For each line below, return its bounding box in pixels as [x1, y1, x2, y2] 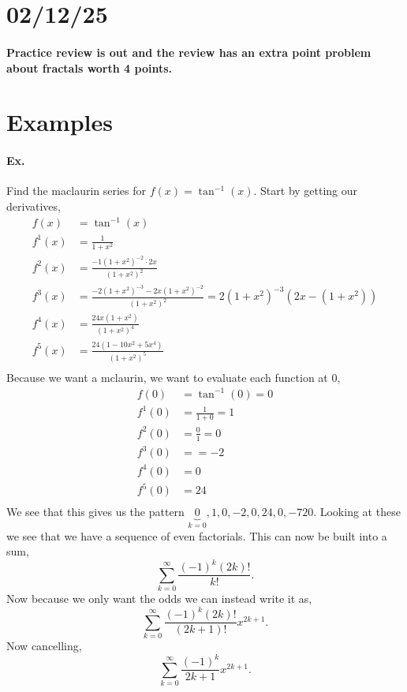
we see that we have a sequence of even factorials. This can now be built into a [6, 527, 387, 544]
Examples [6, 106, 113, 138]
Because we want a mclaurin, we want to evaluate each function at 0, [6, 368, 341, 385]
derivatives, [6, 197, 61, 214]
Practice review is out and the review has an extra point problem [6, 43, 372, 60]
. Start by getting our [253, 182, 358, 199]
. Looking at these [313, 503, 401, 520]
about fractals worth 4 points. [6, 59, 172, 76]
